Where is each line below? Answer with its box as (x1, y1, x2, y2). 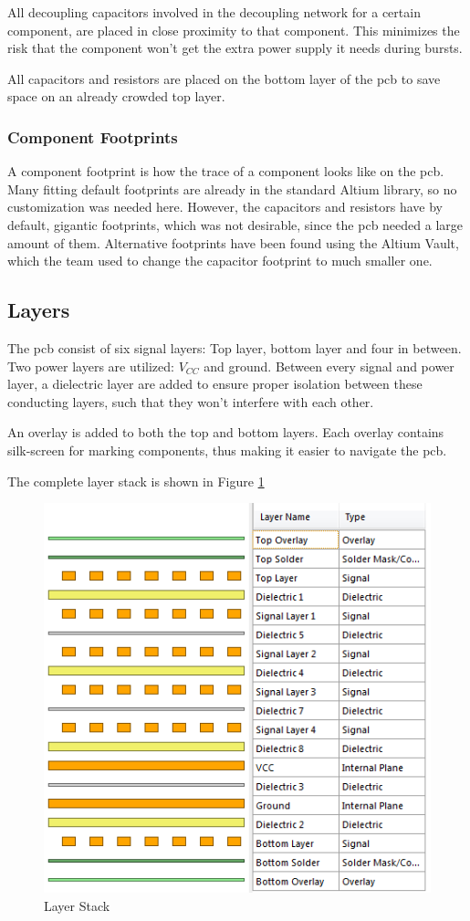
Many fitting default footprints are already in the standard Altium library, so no (7, 179, 457, 198)
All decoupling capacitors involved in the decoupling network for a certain (7, 3, 421, 21)
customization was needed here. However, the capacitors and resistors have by (7, 197, 443, 216)
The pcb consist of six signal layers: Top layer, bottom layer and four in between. (7, 338, 462, 357)
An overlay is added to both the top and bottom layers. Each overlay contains (7, 423, 444, 442)
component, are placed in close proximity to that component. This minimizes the (7, 20, 460, 39)
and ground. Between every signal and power (204, 356, 454, 375)
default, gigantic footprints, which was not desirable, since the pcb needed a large (7, 215, 464, 234)
